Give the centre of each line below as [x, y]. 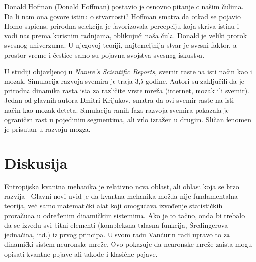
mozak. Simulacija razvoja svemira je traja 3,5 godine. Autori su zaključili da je [124, 81]
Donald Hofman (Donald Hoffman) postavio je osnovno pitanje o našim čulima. [124, 6]
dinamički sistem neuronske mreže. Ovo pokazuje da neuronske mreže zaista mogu [128, 244]
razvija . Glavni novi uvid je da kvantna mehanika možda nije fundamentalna [121, 196]
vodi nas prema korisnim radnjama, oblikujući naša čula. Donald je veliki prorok [126, 35]
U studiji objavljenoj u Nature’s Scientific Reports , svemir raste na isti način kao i [128, 71]
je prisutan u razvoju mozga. [48, 129]
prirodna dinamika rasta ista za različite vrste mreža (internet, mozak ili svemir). [127, 90]
